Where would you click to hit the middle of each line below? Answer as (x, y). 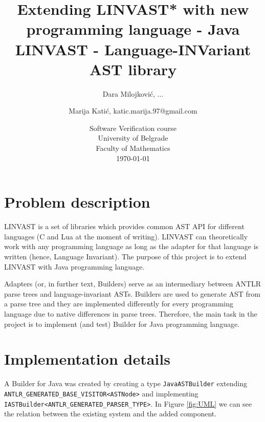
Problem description (77, 202)
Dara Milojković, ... (133, 93)
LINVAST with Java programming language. (74, 266)
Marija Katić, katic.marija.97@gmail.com (133, 111)
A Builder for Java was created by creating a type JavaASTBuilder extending (126, 383)
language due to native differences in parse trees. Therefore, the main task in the (131, 313)
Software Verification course (133, 128)
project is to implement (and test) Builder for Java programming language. (122, 324)
